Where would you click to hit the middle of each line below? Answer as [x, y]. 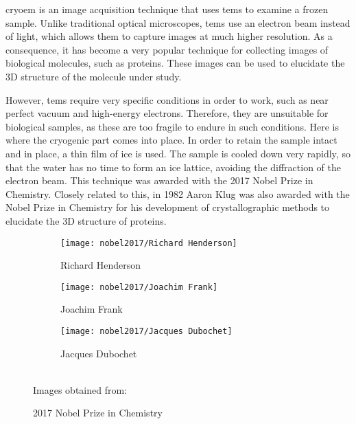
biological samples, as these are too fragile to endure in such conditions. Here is [172, 126]
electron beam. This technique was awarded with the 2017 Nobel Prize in [159, 180]
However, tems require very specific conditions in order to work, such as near [167, 99]
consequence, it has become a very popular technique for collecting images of [167, 49]
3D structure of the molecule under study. [94, 76]
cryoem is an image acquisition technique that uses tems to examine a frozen [167, 9]
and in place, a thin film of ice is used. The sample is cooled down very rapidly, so [178, 153]
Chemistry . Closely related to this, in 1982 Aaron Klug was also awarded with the [178, 193]
